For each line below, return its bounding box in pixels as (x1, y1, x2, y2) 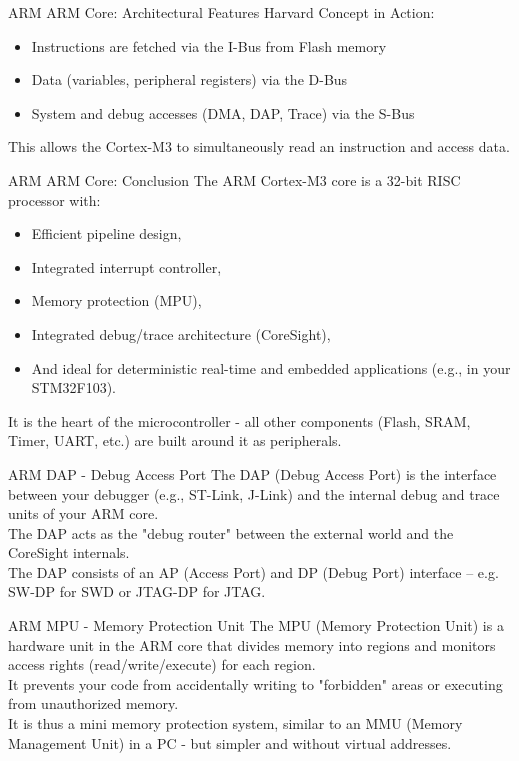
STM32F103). (31, 377, 117, 398)
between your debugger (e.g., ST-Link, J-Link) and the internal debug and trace (8, 483, 500, 504)
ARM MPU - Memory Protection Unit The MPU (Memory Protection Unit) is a (8, 615, 504, 636)
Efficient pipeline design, (31, 223, 182, 244)
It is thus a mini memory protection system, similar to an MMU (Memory (8, 713, 463, 734)
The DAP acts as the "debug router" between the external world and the (8, 522, 454, 543)
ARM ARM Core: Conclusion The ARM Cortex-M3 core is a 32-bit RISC (8, 169, 461, 190)
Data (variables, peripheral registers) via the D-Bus (31, 69, 348, 90)
